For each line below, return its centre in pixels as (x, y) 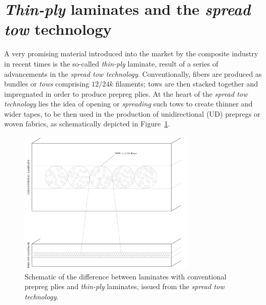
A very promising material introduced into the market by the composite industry (131, 53)
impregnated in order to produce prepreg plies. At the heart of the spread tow (126, 93)
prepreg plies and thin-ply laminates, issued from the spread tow (125, 286)
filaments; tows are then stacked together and (187, 84)
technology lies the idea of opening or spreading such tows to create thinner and (128, 104)
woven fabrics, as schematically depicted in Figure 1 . (87, 124)
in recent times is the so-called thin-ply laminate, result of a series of (111, 63)
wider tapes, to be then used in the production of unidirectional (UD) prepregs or (132, 113)
